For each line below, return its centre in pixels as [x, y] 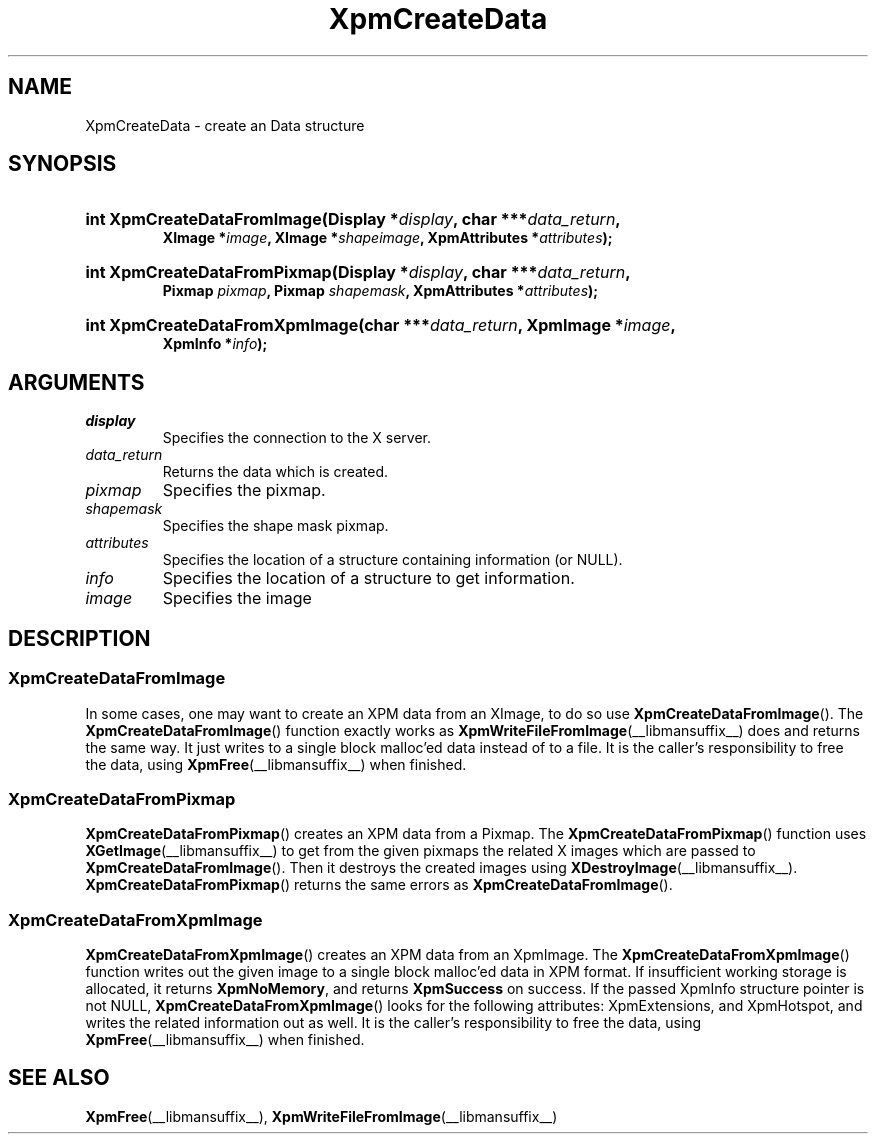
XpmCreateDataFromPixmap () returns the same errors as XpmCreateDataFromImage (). [379, 885]
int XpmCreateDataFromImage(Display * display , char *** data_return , [353, 219]
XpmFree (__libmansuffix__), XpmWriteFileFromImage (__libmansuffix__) [321, 1116]
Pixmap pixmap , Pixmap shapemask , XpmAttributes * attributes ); [380, 291]
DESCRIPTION [79, 638]
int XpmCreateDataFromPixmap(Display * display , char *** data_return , [358, 272]
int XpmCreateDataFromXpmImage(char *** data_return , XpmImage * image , [380, 325]
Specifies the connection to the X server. [297, 438]
